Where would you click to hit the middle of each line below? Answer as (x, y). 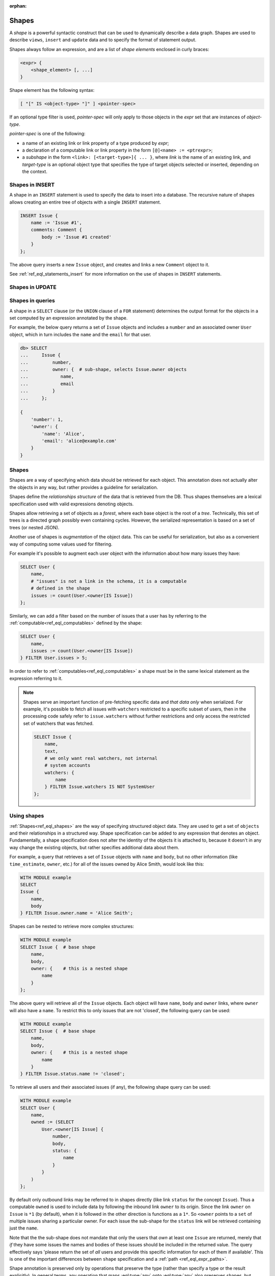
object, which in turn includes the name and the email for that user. (80, 334)
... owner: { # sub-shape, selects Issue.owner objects (103, 370)
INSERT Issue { (39, 215)
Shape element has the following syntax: (52, 90)
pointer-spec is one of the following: (48, 134)
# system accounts (67, 765)
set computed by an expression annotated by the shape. (68, 318)
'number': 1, (47, 419)
